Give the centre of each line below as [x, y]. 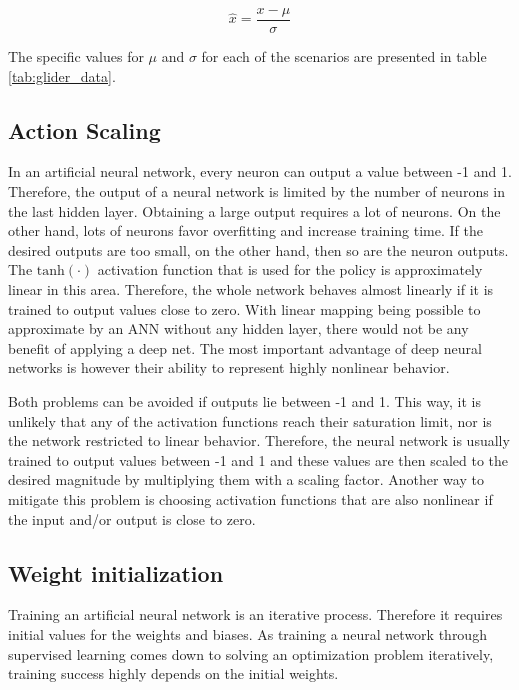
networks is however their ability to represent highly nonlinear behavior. [229, 367]
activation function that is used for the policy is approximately [290, 269]
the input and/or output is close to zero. [132, 518]
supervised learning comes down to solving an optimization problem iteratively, [251, 653]
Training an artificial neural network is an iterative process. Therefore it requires [255, 614]
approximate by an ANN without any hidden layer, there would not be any [238, 328]
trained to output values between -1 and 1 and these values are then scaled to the [258, 459]
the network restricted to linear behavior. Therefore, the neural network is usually [259, 440]
